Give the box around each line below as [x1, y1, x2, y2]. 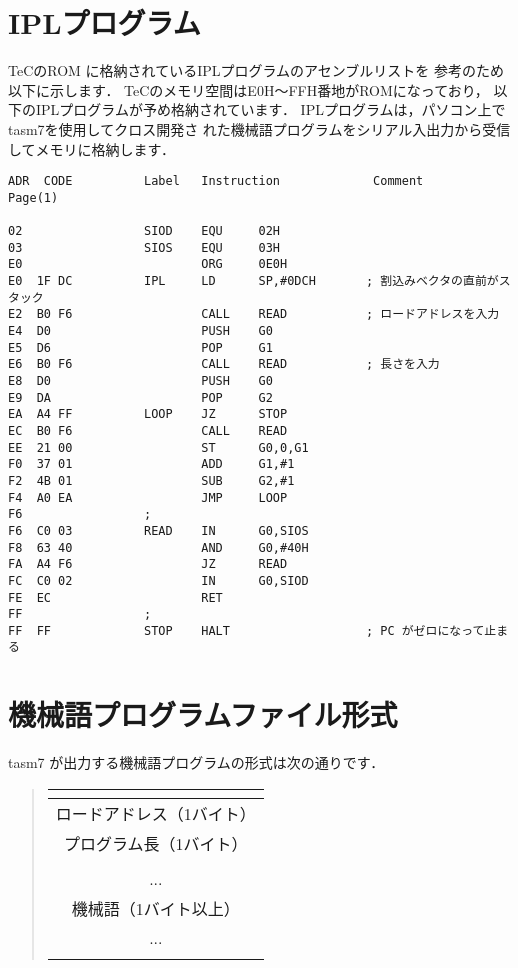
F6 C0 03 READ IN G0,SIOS [8, 523, 309, 538]
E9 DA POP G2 [8, 390, 273, 405]
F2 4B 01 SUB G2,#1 [8, 473, 295, 488]
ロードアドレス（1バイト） [55, 801, 256, 825]
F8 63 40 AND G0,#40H [8, 540, 309, 555]
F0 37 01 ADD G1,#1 [8, 457, 295, 472]
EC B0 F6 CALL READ [8, 423, 288, 438]
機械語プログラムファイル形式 [8, 694, 398, 735]
